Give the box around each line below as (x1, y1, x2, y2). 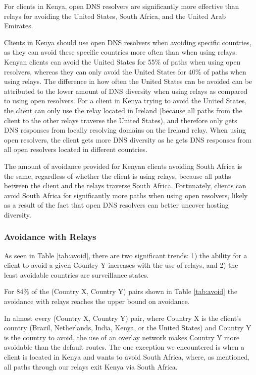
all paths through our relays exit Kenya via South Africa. (4, 361, 178, 372)
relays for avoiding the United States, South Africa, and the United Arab (4, 10, 226, 21)
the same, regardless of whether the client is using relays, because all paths (4, 170, 231, 181)
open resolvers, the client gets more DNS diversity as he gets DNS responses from (4, 134, 252, 145)
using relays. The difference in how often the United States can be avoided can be (4, 76, 252, 86)
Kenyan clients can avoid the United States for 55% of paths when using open (4, 56, 241, 67)
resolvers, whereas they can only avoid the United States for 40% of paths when (4, 66, 246, 76)
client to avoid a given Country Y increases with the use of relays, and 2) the (4, 260, 238, 270)
